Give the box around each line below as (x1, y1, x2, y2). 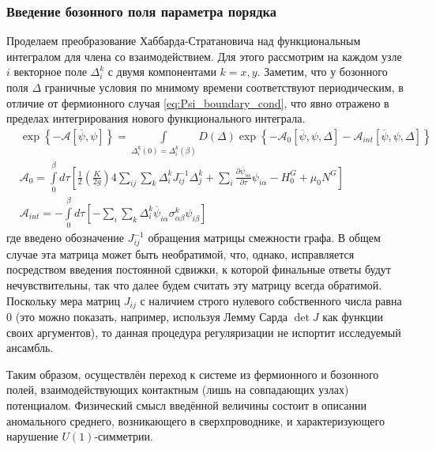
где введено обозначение (6, 229, 124, 246)
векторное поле (13, 63, 87, 80)
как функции (322, 308, 384, 325)
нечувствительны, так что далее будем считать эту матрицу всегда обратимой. (6, 277, 382, 293)
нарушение (6, 428, 58, 444)
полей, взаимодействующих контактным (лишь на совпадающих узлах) (6, 381, 349, 398)
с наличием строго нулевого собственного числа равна (140, 292, 402, 308)
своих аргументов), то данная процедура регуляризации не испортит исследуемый (6, 323, 401, 340)
